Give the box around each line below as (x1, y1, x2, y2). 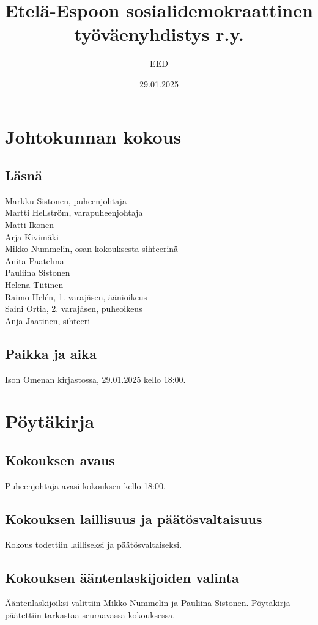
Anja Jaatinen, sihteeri (5, 314, 91, 327)
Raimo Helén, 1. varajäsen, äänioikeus (5, 290, 147, 303)
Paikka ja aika (5, 344, 97, 363)
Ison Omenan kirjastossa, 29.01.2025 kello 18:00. (5, 372, 186, 385)
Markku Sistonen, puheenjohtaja (5, 194, 127, 207)
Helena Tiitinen (5, 278, 64, 291)
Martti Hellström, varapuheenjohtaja (5, 206, 143, 219)
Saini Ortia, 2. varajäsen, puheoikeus (5, 302, 142, 315)
